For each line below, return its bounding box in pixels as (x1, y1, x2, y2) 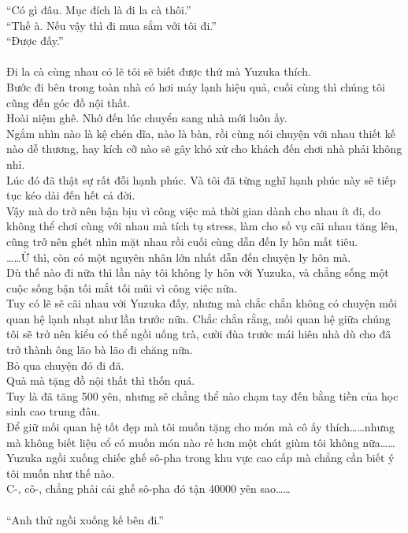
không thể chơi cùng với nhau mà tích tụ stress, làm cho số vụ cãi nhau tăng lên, (6, 218, 398, 234)
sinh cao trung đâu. (6, 403, 101, 419)
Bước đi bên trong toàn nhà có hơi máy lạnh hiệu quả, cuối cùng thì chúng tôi (6, 78, 385, 95)
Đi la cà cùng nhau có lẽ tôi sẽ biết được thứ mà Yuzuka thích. (6, 63, 311, 80)
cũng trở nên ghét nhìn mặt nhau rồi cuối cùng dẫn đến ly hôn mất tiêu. (6, 233, 358, 249)
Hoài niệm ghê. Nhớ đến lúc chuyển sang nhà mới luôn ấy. (6, 110, 287, 126)
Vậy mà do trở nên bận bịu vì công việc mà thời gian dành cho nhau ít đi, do (6, 202, 380, 218)
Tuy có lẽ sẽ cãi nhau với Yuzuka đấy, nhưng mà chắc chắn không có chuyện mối (6, 295, 397, 311)
